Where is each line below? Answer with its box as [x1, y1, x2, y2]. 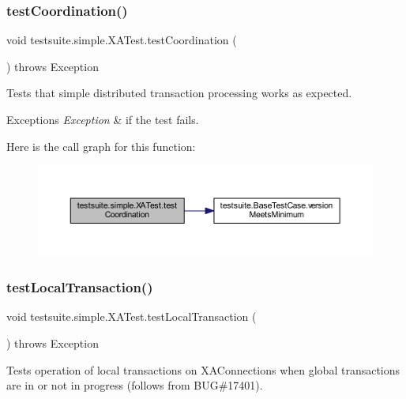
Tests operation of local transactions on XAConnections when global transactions [6, 361, 400, 378]
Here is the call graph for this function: [6, 137, 196, 154]
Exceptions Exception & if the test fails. [6, 111, 199, 127]
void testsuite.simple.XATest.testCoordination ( [6, 32, 237, 48]
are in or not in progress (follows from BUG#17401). [6, 377, 263, 393]
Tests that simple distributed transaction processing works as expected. [6, 85, 352, 101]
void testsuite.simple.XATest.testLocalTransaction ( [6, 308, 257, 325]
